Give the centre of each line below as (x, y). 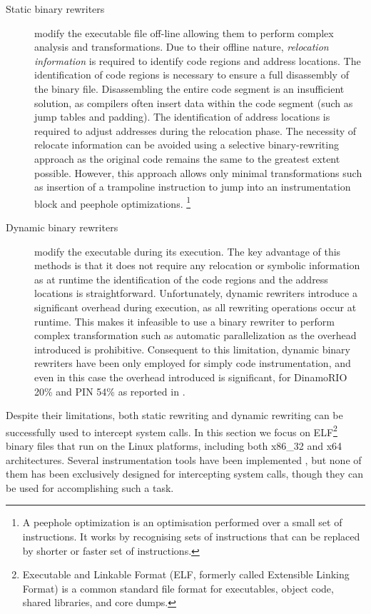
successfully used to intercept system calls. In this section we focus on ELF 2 (172, 431)
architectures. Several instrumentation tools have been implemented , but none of (184, 459)
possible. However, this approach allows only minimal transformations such (198, 172)
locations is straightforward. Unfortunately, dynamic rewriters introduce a (196, 293)
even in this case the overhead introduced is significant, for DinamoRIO (191, 377)
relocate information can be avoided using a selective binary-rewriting (187, 145)
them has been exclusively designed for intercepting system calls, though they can (185, 474)
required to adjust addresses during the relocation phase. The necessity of (195, 130)
